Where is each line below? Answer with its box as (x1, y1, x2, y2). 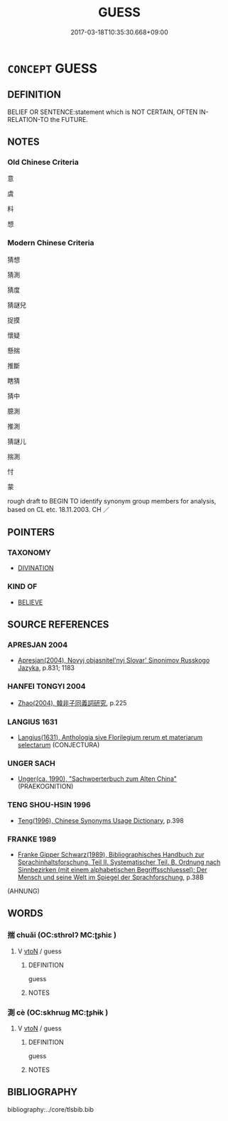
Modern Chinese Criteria (7, 238, 94, 248)
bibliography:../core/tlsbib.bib (7, 1105, 94, 1113)
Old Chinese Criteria (7, 158, 80, 168)
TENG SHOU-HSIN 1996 (7, 800, 91, 810)
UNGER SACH (7, 758, 55, 768)
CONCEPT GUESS (7, 60, 98, 76)
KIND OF (7, 582, 38, 592)
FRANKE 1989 (7, 834, 57, 844)
